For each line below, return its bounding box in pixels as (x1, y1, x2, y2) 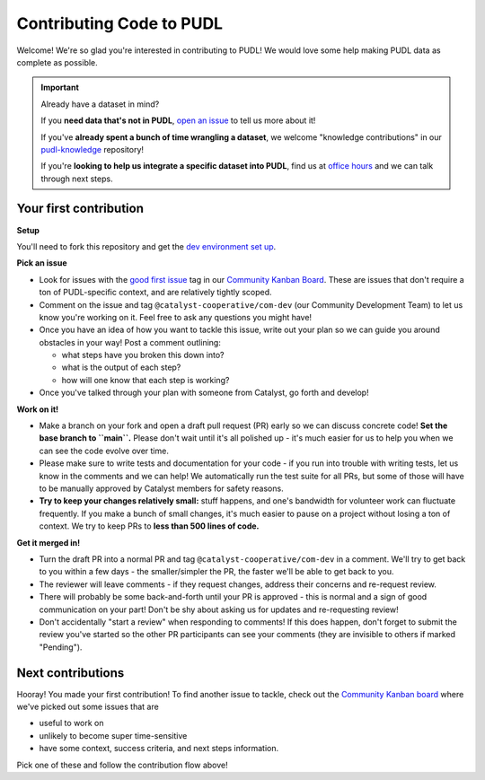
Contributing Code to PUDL (16, 13, 224, 33)
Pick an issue (16, 258, 67, 268)
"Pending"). (39, 642, 83, 653)
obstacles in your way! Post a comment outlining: (39, 337, 222, 347)
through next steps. (40, 173, 113, 184)
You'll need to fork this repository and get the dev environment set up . (16, 241, 277, 251)
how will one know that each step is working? (61, 374, 230, 385)
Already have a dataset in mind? (40, 99, 160, 110)
